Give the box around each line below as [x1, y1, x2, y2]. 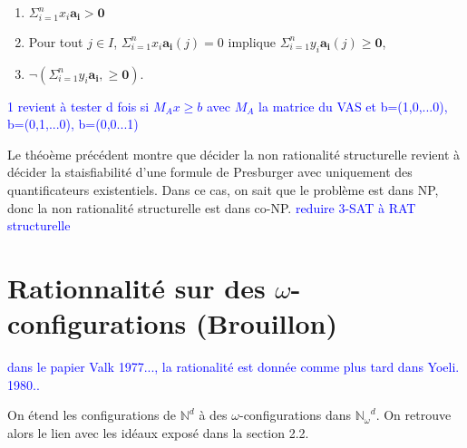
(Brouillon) [195, 305, 337, 342]
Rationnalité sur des [7, 268, 266, 306]
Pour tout [28, 32, 83, 51]
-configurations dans [238, 405, 352, 424]
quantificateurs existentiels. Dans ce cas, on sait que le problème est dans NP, [7, 180, 439, 199]
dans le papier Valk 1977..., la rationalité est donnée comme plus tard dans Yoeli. [7, 357, 460, 375]
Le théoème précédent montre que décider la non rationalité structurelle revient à [7, 144, 461, 163]
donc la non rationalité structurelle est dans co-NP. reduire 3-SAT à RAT [7, 198, 416, 217]
